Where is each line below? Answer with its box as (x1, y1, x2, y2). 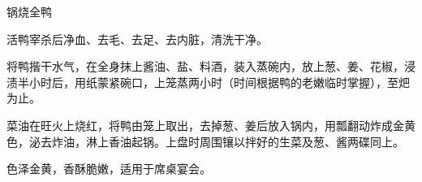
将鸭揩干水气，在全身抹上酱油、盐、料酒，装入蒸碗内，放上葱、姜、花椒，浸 (6, 58, 416, 75)
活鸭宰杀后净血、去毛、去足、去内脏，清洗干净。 (6, 30, 268, 47)
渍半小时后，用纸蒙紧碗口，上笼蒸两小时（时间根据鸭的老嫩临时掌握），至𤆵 (6, 73, 410, 90)
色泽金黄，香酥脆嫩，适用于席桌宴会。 (6, 160, 211, 177)
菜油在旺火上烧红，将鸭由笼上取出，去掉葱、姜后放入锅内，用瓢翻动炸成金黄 (6, 116, 416, 133)
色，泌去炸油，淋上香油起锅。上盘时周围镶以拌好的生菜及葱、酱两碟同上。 (6, 132, 404, 149)
